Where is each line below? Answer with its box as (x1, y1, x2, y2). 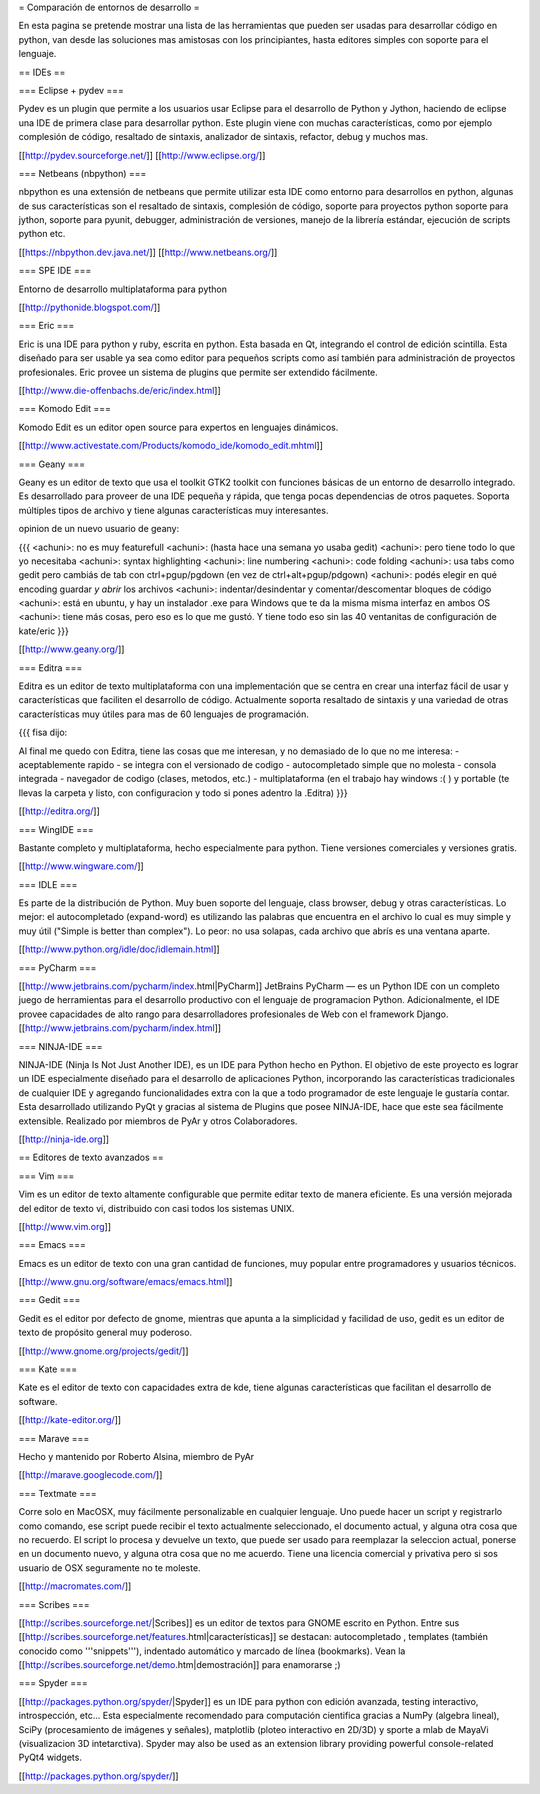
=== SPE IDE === (18, 265, 92, 277)
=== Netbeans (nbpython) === (18, 167, 147, 179)
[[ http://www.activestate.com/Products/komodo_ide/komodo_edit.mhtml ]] (18, 440, 324, 452)
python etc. (18, 228, 66, 240)
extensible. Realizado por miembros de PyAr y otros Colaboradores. (18, 1115, 298, 1127)
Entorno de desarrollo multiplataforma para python (18, 283, 228, 295)
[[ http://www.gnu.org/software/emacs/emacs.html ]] (18, 1276, 233, 1288)
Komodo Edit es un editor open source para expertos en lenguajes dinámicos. (18, 421, 339, 433)
